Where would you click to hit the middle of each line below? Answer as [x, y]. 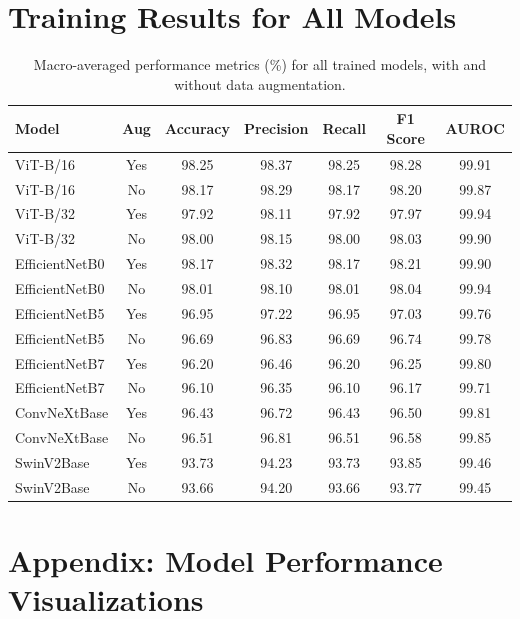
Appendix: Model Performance [225, 560]
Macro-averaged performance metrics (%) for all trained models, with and [260, 64]
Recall [344, 128]
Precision [276, 128]
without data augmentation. [260, 83]
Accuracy [197, 128]
